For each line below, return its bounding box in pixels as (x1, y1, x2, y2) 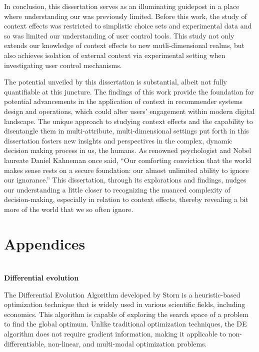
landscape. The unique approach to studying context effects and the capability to (4, 115, 253, 126)
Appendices (4, 233, 85, 253)
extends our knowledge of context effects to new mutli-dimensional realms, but (4, 40, 245, 50)
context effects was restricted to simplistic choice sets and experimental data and (4, 20, 252, 31)
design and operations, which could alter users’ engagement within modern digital (4, 105, 255, 116)
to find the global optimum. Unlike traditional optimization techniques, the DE (4, 318, 247, 329)
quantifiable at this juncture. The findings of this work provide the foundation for (4, 86, 254, 96)
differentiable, (4, 338, 46, 348)
